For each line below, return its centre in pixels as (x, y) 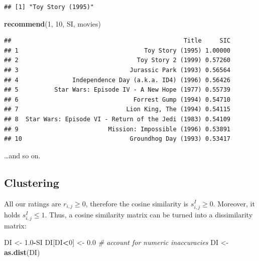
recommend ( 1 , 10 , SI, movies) (53, 23)
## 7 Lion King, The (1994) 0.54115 (117, 109)
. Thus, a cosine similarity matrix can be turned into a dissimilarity (149, 214)
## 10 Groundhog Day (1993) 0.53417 (117, 139)
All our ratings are (33, 203)
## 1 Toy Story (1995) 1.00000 (117, 50)
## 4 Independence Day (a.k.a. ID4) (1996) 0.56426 (117, 80)
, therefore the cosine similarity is (137, 203)
